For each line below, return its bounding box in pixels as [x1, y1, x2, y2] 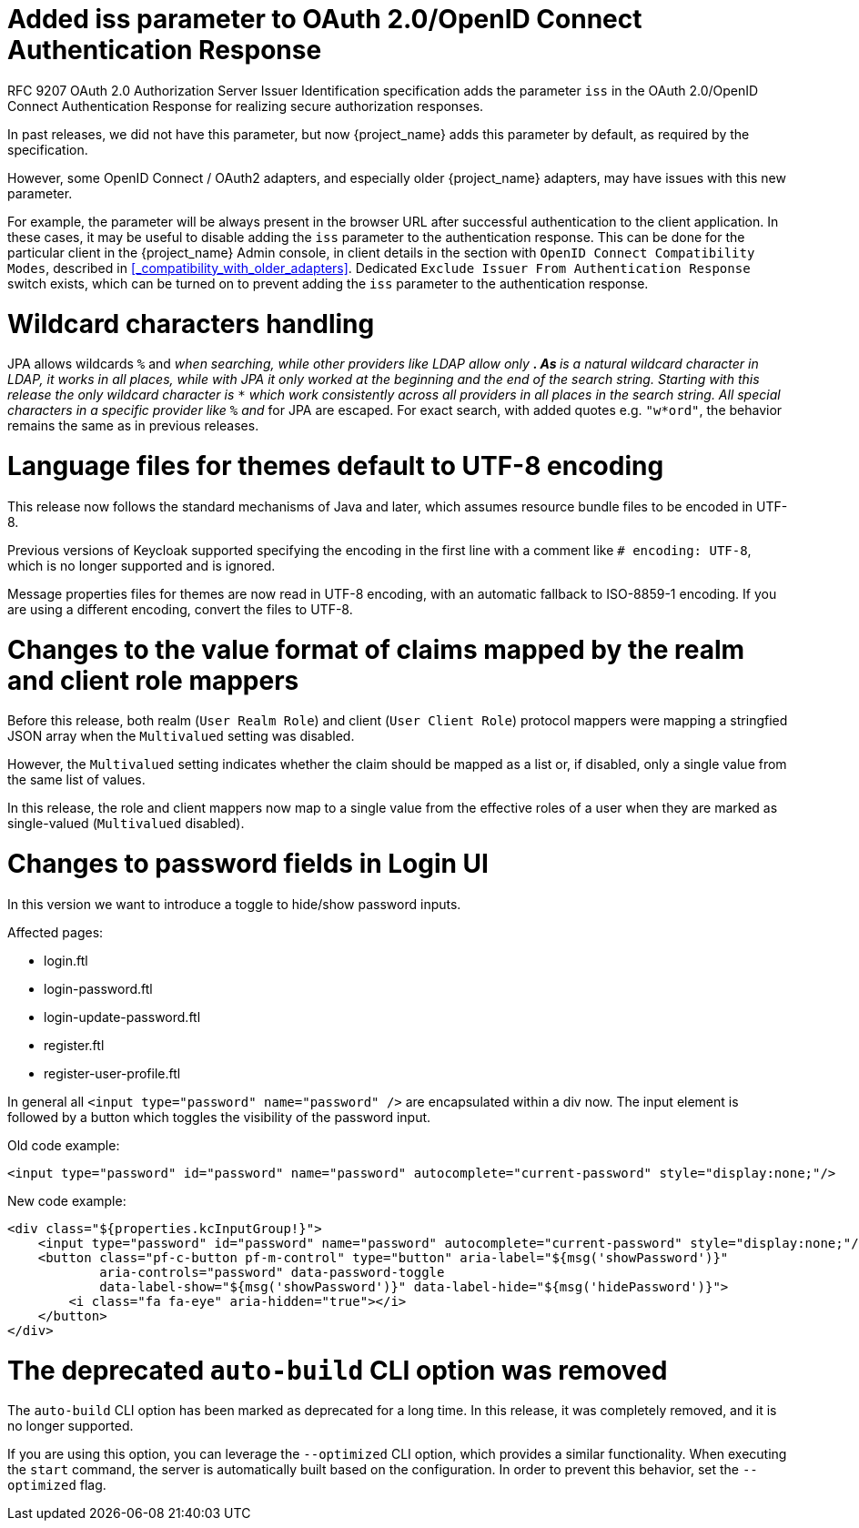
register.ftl [44, 1037, 105, 1053]
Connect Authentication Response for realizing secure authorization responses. [7, 97, 484, 114]
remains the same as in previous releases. [7, 418, 259, 434]
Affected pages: [7, 924, 104, 940]
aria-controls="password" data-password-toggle [99, 1264, 445, 1280]
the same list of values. [7, 772, 146, 788]
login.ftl [44, 952, 88, 968]
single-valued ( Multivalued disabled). [7, 815, 245, 832]
